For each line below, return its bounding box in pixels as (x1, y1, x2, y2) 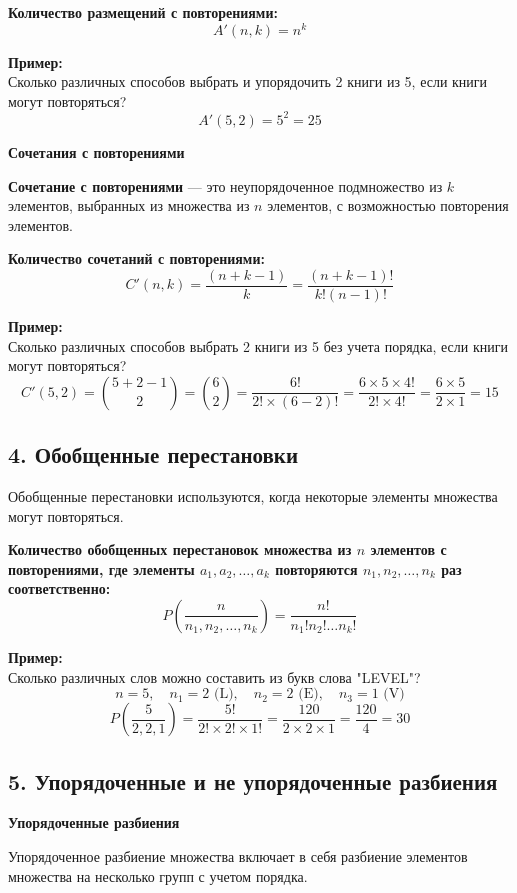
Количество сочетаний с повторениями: (8, 248, 265, 269)
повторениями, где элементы (8, 558, 195, 579)
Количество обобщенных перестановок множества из (8, 539, 352, 560)
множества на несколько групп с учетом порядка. (8, 865, 308, 886)
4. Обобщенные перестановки (8, 439, 299, 470)
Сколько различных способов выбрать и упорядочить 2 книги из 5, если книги (8, 71, 488, 92)
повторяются (275, 558, 358, 579)
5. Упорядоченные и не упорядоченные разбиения (8, 765, 498, 796)
